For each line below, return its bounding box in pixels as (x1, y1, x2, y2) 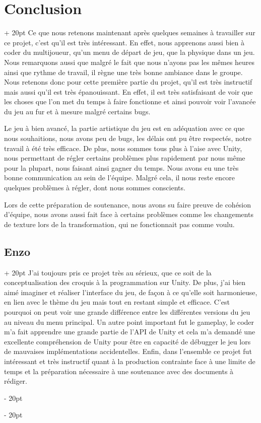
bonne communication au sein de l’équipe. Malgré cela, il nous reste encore (4, 172, 235, 183)
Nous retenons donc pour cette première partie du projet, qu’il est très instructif (4, 77, 252, 87)
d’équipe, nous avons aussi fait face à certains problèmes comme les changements (4, 209, 253, 220)
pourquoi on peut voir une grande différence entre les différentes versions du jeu (4, 306, 250, 317)
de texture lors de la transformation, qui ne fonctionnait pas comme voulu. (4, 219, 235, 229)
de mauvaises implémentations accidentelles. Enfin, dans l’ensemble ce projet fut (4, 346, 252, 357)
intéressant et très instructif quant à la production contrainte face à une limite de (4, 356, 255, 366)
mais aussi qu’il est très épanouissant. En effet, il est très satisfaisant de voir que (4, 86, 253, 97)
